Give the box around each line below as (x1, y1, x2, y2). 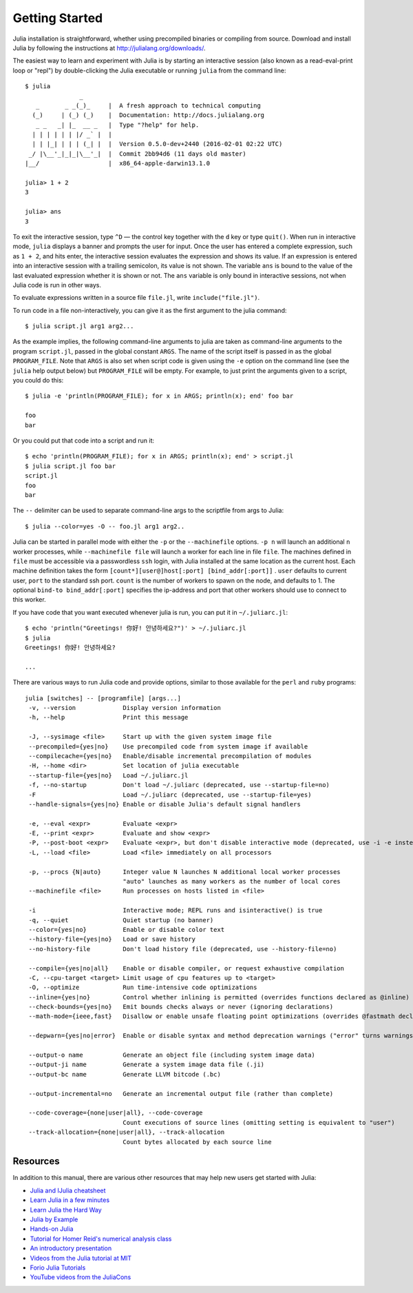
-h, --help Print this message (28, 713, 189, 722)
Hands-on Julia (30, 1225, 74, 1233)
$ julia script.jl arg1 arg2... (25, 323, 134, 330)
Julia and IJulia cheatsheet (30, 1186, 106, 1194)
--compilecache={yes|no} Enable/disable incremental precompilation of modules (28, 752, 312, 760)
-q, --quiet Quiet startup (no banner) (28, 916, 214, 924)
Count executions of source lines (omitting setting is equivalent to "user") (123, 1119, 395, 1126)
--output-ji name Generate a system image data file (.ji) (28, 1061, 265, 1068)
